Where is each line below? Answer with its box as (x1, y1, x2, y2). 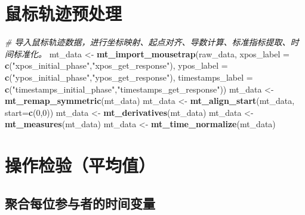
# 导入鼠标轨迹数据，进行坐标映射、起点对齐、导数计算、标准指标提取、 (5, 36, 291, 48)
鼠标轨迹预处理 (5, 1, 122, 26)
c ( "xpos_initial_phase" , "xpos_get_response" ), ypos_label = (5, 59, 228, 72)
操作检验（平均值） (5, 153, 156, 177)
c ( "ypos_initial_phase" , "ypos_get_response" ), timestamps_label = (5, 70, 253, 83)
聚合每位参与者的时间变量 (5, 193, 155, 212)
